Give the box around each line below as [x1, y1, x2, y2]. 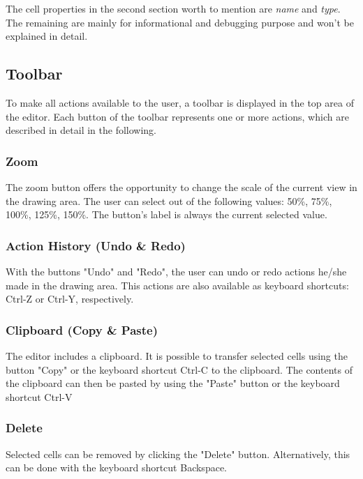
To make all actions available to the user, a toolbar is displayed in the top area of [6, 95, 354, 109]
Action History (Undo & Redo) [6, 236, 186, 254]
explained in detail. [6, 29, 88, 43]
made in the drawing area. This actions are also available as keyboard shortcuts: [6, 277, 349, 292]
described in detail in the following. [6, 123, 156, 137]
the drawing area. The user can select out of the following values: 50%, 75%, [6, 193, 332, 208]
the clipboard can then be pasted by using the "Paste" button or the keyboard [6, 376, 340, 390]
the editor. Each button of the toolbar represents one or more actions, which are [6, 109, 349, 123]
